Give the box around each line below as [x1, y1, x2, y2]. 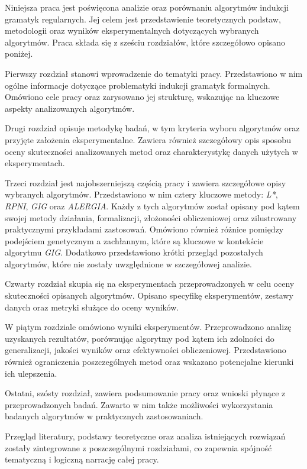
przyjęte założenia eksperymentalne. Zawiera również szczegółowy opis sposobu [5, 133, 291, 145]
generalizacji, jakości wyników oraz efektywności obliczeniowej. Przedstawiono [5, 344, 286, 356]
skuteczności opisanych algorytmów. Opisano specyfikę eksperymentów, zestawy [5, 289, 293, 302]
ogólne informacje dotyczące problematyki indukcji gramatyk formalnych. [5, 79, 270, 91]
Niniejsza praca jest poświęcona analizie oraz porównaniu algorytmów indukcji [5, 1, 289, 13]
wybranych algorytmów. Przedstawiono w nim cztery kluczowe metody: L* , [5, 188, 278, 200]
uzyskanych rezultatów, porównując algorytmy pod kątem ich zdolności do [5, 332, 274, 344]
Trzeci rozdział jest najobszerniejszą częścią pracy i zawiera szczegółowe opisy [5, 176, 286, 189]
